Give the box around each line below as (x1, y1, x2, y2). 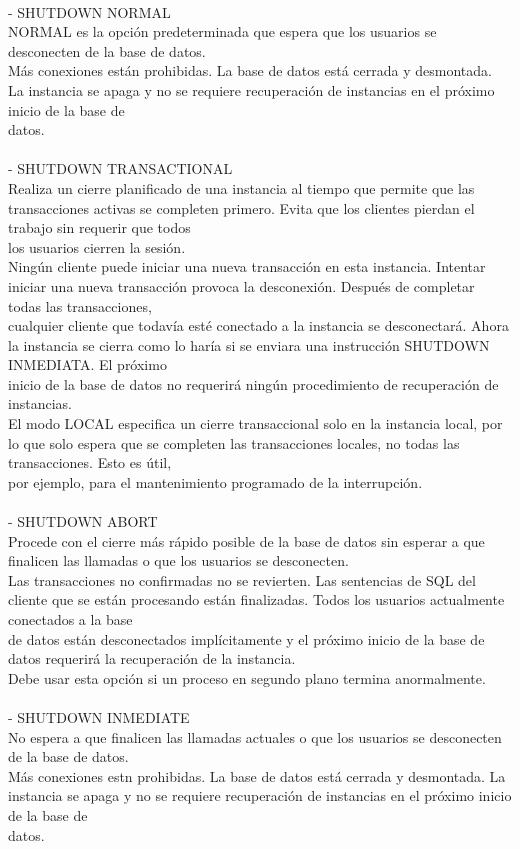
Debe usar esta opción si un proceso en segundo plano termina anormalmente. (8, 667, 486, 688)
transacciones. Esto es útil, (8, 452, 172, 473)
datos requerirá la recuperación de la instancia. (8, 648, 296, 669)
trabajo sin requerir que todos (8, 217, 191, 238)
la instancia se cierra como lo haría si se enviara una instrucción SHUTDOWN (8, 334, 490, 355)
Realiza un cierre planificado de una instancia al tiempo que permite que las (8, 177, 475, 198)
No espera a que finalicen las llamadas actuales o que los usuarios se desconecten (8, 726, 502, 747)
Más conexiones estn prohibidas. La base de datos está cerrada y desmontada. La (8, 765, 506, 786)
